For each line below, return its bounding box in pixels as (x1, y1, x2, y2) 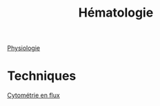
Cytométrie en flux (7, 91, 60, 100)
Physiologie (7, 44, 40, 53)
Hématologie (78, 5, 154, 21)
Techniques (7, 68, 77, 84)
